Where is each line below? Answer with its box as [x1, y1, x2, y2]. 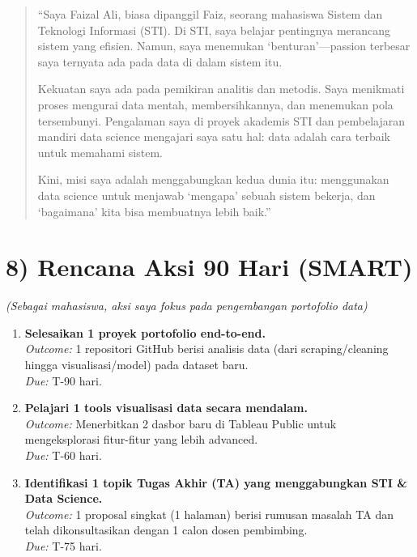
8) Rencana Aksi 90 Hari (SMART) [6, 250, 413, 283]
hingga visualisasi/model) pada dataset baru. [24, 356, 249, 373]
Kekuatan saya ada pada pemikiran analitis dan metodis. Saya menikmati [37, 80, 405, 97]
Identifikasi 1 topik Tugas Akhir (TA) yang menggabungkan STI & [24, 474, 407, 491]
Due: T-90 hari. [24, 372, 102, 389]
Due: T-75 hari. [24, 537, 102, 554]
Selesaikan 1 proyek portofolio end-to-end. [24, 324, 266, 341]
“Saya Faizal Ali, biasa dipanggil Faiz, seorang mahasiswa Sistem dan [37, 6, 383, 22]
